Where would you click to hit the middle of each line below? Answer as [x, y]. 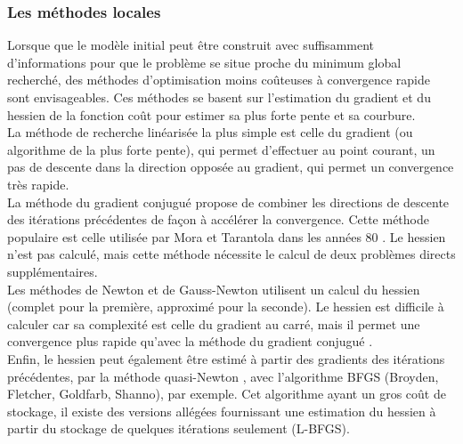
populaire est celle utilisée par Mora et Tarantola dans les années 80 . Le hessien [227, 236]
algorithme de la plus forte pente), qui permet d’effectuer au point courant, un [221, 149]
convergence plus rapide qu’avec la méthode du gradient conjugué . [190, 341]
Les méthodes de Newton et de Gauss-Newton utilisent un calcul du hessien [214, 289]
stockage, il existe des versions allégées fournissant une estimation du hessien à [222, 411]
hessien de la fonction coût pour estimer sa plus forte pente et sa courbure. [211, 114]
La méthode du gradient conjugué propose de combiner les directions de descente [228, 202]
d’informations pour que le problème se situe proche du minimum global [204, 62]
